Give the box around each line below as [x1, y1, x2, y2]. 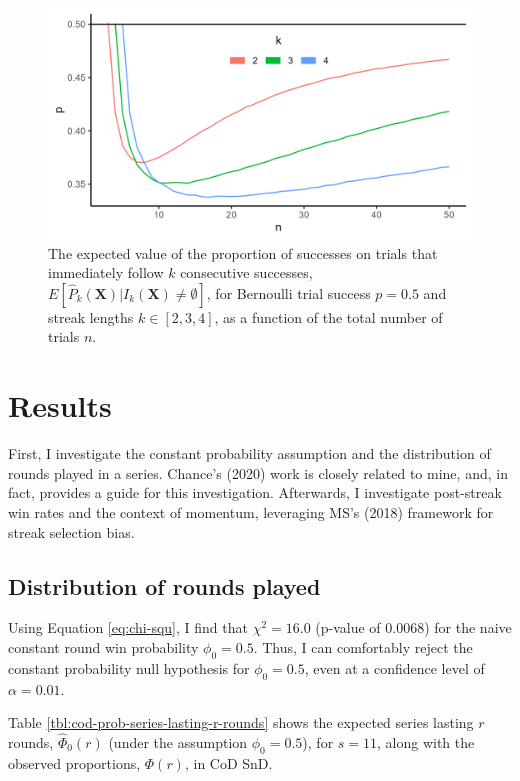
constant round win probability [8, 636, 199, 657]
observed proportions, [8, 752, 141, 773]
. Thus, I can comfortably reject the [253, 636, 473, 657]
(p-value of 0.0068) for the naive [315, 617, 512, 638]
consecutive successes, [180, 262, 313, 283]
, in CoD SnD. [184, 752, 273, 773]
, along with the [377, 731, 475, 752]
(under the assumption [108, 731, 248, 752]
